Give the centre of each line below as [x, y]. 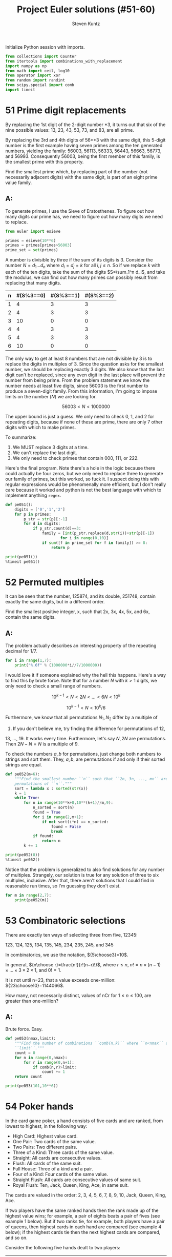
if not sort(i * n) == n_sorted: [75, 822]
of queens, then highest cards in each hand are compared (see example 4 [83, 1227]
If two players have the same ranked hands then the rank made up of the [82, 1210]
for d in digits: [42, 524]
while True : [27, 798]
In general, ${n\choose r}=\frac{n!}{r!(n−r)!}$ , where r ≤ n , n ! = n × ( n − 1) [83, 964]
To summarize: [21, 437]
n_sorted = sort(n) [53, 808]
